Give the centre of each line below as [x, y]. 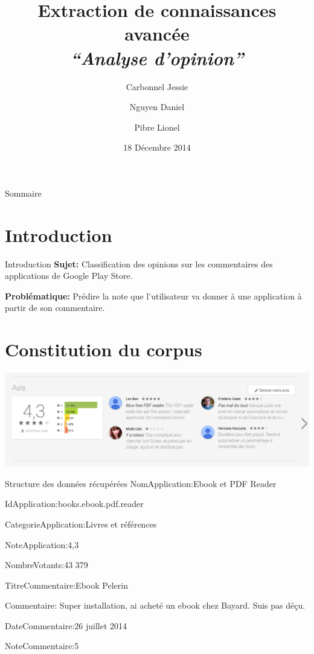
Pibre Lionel [157, 127]
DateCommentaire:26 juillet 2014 [66, 625]
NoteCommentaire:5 [42, 646]
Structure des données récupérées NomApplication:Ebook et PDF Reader [141, 483]
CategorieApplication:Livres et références [81, 524]
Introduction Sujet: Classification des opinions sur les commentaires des [139, 263]
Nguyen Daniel [157, 107]
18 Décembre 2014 [157, 147]
